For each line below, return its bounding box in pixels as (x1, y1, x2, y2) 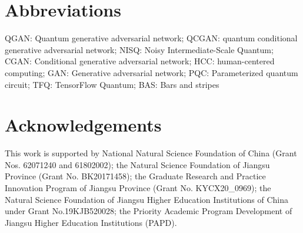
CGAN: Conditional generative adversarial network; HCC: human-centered (5, 55, 275, 67)
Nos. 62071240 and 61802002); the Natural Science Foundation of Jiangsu (5, 158, 270, 170)
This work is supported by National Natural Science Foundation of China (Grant (5, 147, 297, 159)
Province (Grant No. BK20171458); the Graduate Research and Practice (5, 170, 266, 182)
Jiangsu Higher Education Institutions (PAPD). (5, 216, 177, 228)
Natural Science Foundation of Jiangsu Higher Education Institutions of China (5, 193, 289, 205)
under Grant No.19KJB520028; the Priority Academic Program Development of (5, 205, 292, 217)
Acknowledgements (5, 113, 162, 137)
